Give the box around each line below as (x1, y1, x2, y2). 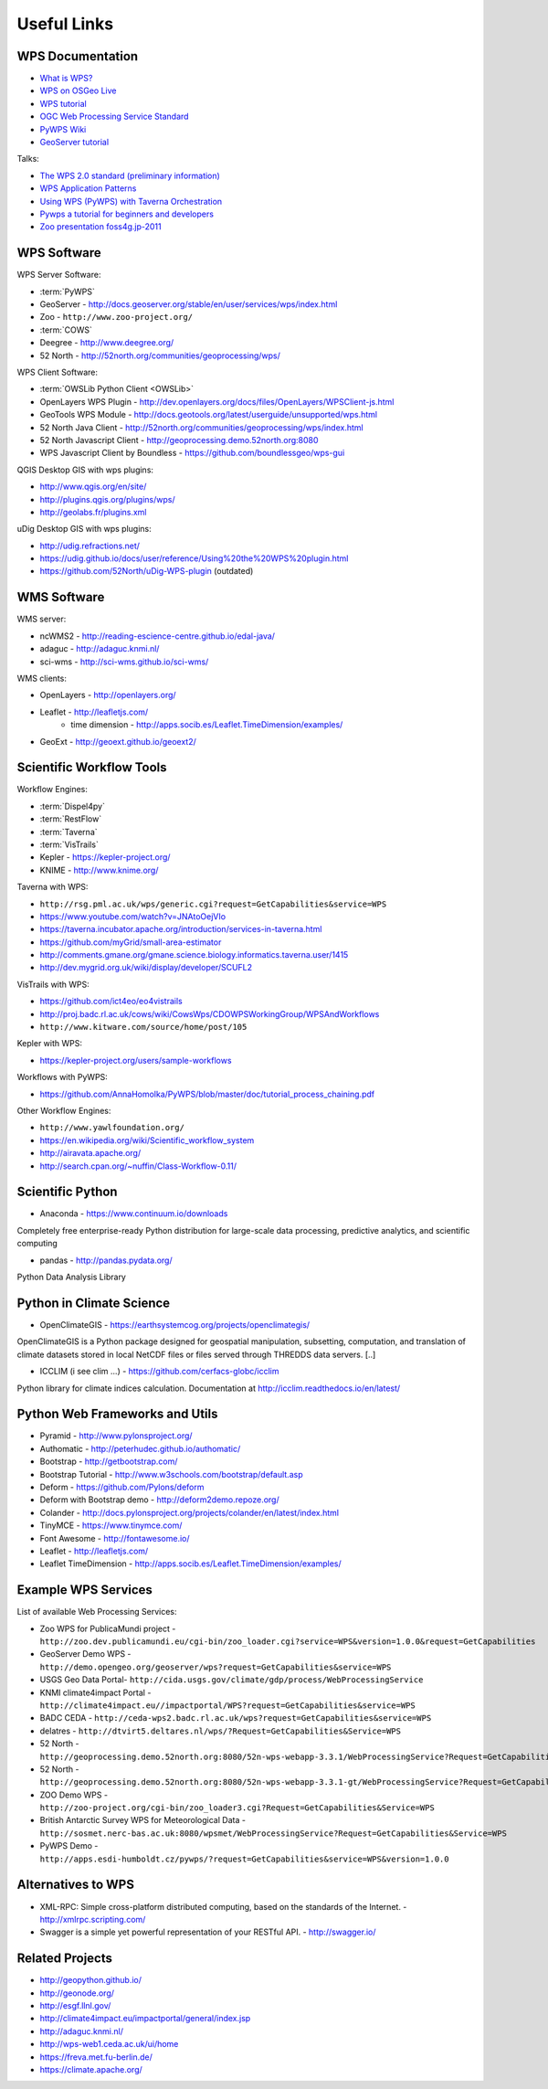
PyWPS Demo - (39, 1840, 99, 1851)
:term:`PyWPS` (39, 286, 95, 297)
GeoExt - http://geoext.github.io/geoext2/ (39, 736, 196, 747)
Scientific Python (16, 1184, 118, 1200)
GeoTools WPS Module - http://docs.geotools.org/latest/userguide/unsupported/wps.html (39, 409, 378, 420)
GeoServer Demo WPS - (39, 1649, 132, 1660)
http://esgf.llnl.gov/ (39, 2000, 111, 2011)
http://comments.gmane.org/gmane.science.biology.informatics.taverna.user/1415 (39, 949, 349, 960)
